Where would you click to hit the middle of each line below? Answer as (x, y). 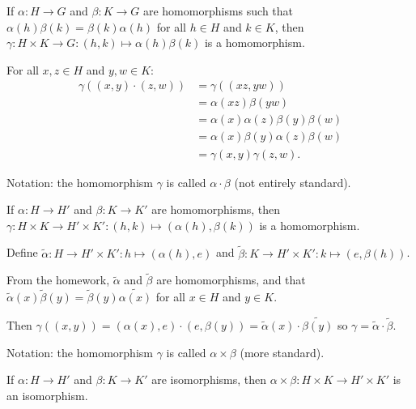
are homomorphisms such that (218, 11)
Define (22, 252)
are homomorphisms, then (216, 209)
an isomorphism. (47, 395)
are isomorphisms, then (209, 379)
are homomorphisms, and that (231, 280)
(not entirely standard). (293, 182)
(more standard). (282, 352)
